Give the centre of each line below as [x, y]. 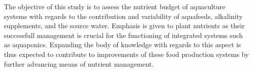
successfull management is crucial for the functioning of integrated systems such [124, 35]
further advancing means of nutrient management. [79, 63]
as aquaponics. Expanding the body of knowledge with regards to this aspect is [123, 45]
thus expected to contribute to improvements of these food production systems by [126, 54]
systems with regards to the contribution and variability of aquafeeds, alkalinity [123, 16]
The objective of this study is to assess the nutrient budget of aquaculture [115, 6]
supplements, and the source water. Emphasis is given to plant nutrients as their [124, 26]
